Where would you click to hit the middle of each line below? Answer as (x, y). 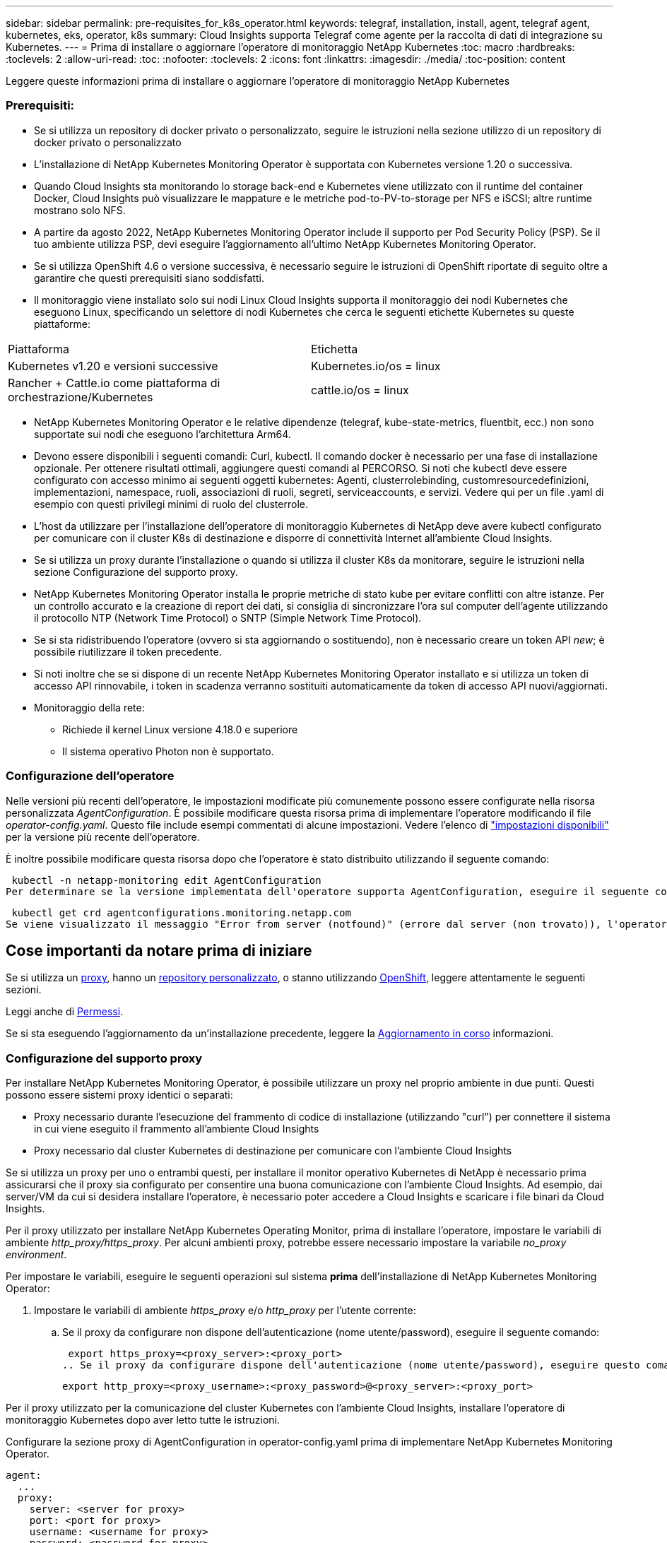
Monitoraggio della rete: (89, 707)
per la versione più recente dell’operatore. (103, 836)
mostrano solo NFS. (80, 210)
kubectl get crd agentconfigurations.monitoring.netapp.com (181, 912)
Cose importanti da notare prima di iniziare (159, 950)
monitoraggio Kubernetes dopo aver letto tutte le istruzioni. (143, 1420)
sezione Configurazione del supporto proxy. (136, 572)
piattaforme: (63, 324)
